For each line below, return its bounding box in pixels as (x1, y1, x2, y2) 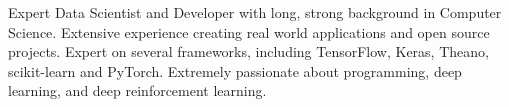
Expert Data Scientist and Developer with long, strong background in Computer (8, 2, 502, 22)
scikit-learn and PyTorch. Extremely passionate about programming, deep (8, 60, 462, 81)
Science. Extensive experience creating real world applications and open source (8, 21, 490, 42)
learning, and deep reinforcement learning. (8, 80, 267, 101)
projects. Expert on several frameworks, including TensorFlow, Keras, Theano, (8, 41, 489, 62)
